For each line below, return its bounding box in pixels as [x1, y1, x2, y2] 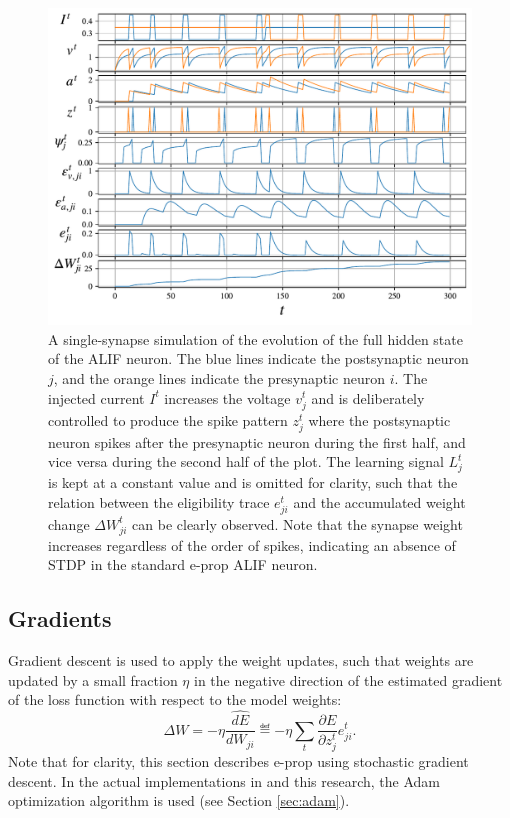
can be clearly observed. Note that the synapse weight [132, 513, 463, 534]
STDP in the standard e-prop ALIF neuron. [48, 554, 318, 575]
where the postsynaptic [308, 409, 451, 430]
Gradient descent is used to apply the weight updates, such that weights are [8, 650, 474, 671]
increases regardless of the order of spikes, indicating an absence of [48, 534, 456, 555]
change [48, 513, 90, 534]
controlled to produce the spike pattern [48, 409, 288, 430]
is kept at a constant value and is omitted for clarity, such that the [48, 472, 458, 493]
